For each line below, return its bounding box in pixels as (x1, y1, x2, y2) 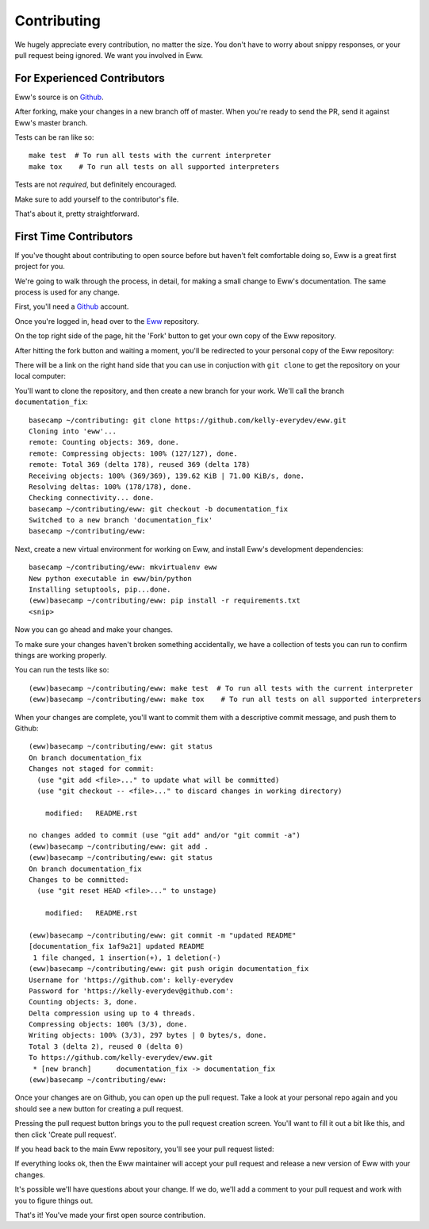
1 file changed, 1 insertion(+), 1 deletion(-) (33, 953, 221, 962)
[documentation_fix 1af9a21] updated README (29, 942, 205, 951)
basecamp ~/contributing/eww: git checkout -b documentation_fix (29, 504, 289, 514)
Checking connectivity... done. (29, 493, 155, 503)
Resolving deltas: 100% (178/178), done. (29, 482, 192, 491)
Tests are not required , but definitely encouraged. (14, 179, 178, 190)
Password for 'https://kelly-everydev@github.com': (29, 986, 234, 996)
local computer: (14, 372, 67, 381)
